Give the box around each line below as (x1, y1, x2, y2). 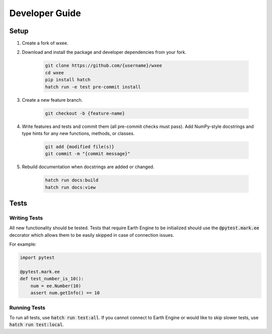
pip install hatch (45, 77, 91, 83)
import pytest (20, 255, 55, 260)
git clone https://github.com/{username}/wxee (45, 63, 162, 69)
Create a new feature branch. (22, 97, 83, 103)
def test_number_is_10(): (20, 276, 84, 282)
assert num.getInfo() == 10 (30, 290, 100, 296)
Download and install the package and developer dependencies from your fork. (22, 49, 186, 55)
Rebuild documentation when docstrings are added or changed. (22, 164, 155, 170)
